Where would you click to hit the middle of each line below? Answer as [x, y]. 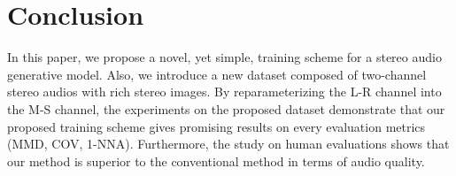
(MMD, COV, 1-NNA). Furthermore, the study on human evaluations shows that [228, 144]
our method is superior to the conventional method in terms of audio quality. [216, 161]
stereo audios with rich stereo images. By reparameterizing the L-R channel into [224, 92]
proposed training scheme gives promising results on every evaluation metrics [216, 126]
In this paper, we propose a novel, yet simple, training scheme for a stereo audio [224, 57]
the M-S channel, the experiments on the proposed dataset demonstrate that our [226, 108]
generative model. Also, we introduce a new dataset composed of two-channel [217, 74]
